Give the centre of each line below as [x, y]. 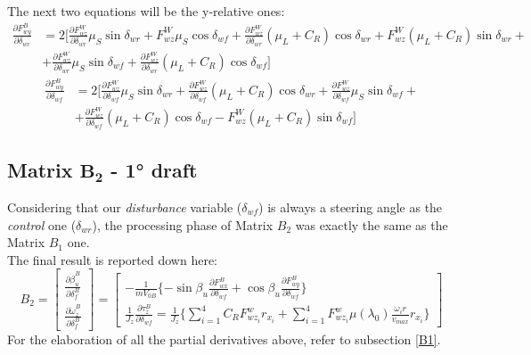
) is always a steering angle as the [351, 206]
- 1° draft [154, 170]
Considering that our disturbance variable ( [125, 206]
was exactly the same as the [372, 224]
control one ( [42, 224]
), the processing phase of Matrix [183, 224]
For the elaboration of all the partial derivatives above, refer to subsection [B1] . [224, 339]
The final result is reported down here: [112, 259]
